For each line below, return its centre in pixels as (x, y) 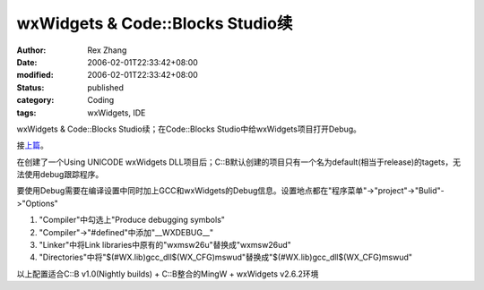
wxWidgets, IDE (117, 113)
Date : (27, 62)
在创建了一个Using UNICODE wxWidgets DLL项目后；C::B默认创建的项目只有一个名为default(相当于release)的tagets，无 (239, 162)
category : (35, 100)
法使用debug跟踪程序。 (60, 175)
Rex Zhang (107, 50)
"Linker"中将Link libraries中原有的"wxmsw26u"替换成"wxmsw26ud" (165, 245)
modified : (35, 75)
